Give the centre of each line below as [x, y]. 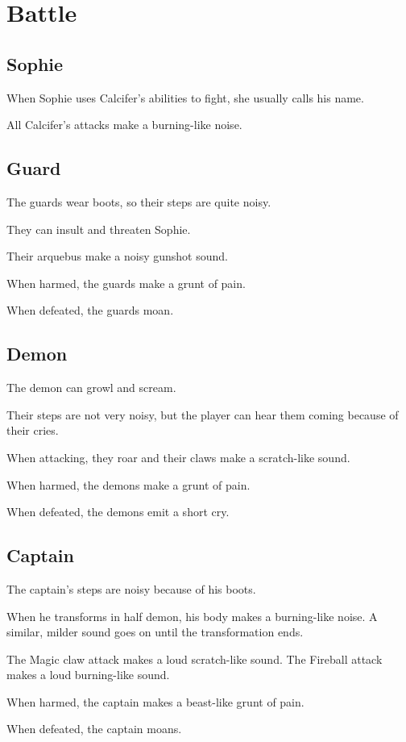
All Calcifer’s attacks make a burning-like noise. [124, 125]
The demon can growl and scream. [91, 388]
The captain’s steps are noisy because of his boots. [131, 588]
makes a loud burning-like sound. [88, 675]
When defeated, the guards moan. [90, 310]
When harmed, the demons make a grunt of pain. [128, 484]
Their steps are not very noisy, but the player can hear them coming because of [203, 414]
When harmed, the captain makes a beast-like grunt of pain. [155, 701]
